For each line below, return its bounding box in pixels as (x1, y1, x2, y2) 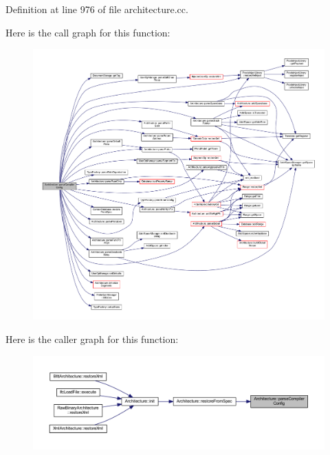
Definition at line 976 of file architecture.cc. (5, 2, 188, 16)
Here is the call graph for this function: (5, 25, 170, 39)
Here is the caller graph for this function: (5, 331, 179, 346)
